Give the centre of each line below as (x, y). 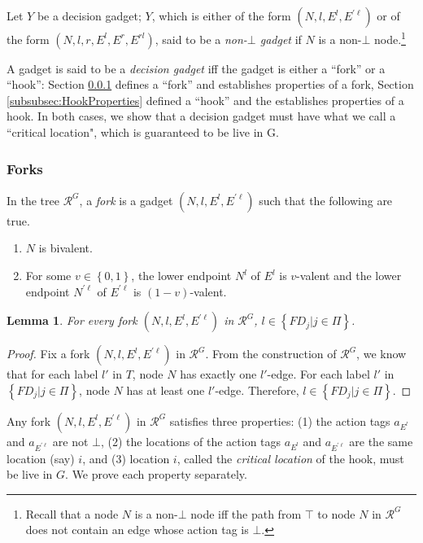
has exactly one (218, 374)
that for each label (52, 374)
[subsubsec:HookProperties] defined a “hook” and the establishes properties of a (205, 100)
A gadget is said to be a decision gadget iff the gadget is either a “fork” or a (196, 68)
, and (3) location (126, 458)
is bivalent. (65, 248)
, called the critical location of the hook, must (290, 458)
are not (70, 441)
